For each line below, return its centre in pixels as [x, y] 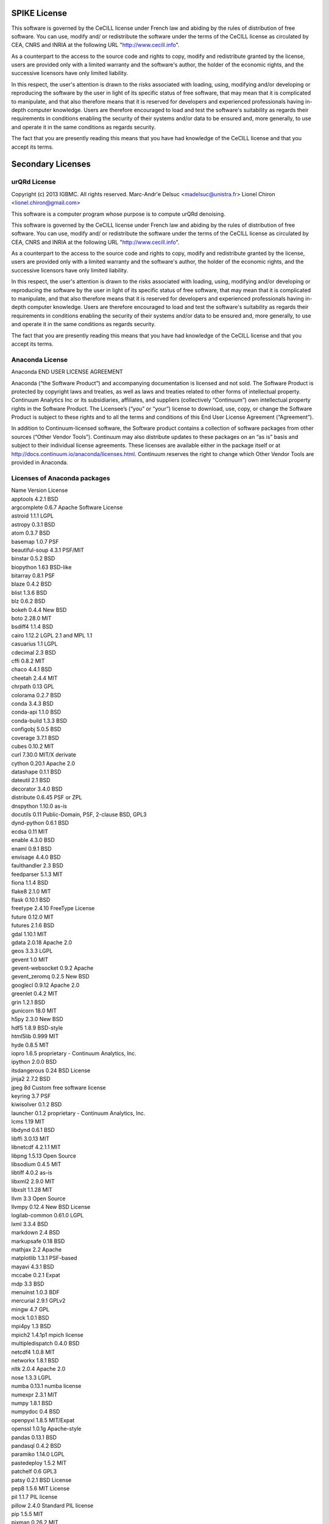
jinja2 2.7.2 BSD [31, 1079]
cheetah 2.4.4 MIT [34, 678]
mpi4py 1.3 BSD [31, 1326]
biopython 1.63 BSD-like [41, 567]
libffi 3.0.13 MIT [30, 1138]
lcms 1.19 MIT [28, 1122]
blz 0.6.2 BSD [28, 601]
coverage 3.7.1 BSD [35, 738]
